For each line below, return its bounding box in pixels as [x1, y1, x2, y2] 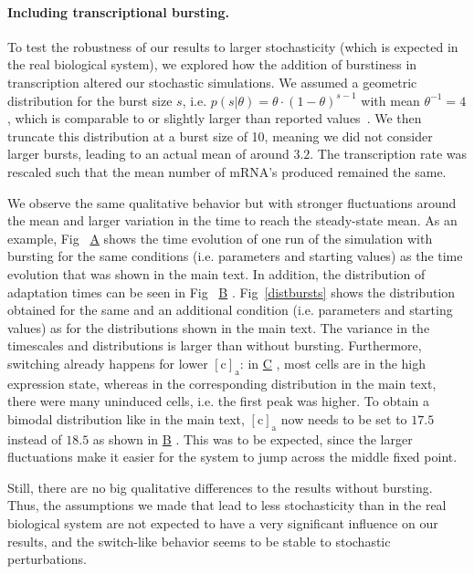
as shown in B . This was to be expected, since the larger [92, 429, 413, 448]
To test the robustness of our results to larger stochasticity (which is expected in [7, 37, 458, 56]
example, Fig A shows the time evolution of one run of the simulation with [7, 228, 433, 247]
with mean [361, 90, 420, 110]
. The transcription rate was [310, 144, 468, 163]
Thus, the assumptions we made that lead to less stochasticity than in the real [7, 496, 447, 515]
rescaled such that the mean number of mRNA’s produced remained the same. [7, 162, 447, 181]
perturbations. [7, 549, 87, 569]
